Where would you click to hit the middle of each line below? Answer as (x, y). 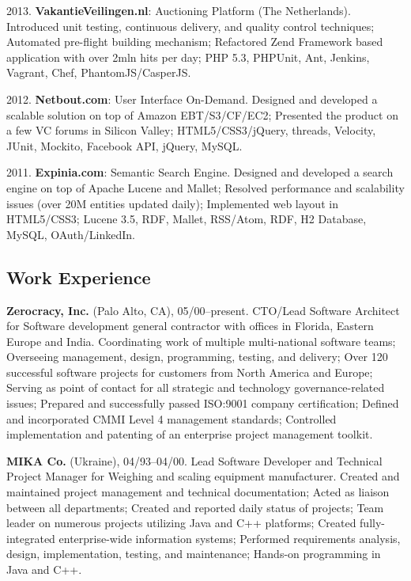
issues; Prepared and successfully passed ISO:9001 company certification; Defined (203, 403)
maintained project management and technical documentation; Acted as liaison (198, 492)
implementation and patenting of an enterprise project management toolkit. (190, 434)
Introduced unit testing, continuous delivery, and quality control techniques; (190, 26)
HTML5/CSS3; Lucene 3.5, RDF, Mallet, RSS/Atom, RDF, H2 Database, (187, 219)
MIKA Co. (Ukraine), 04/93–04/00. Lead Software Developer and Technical (194, 460)
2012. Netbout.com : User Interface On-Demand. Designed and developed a (192, 99)
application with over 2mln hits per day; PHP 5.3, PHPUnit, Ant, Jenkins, (188, 57)
